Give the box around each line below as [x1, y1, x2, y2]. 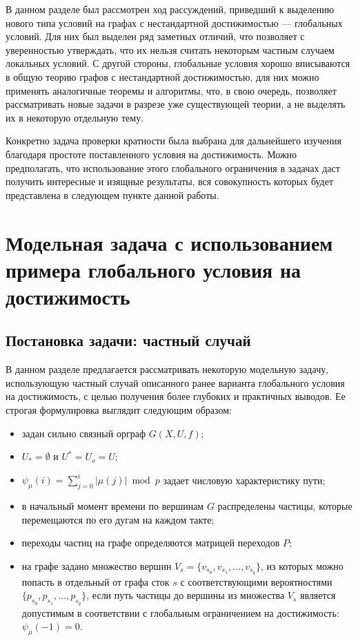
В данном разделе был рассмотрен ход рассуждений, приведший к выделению [6, 2, 335, 16]
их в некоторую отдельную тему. [6, 110, 144, 124]
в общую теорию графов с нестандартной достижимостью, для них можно [6, 69, 319, 84]
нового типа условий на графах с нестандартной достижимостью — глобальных [6, 15, 343, 30]
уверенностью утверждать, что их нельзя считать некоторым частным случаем [6, 42, 335, 57]
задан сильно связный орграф [21, 425, 146, 440]
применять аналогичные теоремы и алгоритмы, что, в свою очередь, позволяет [6, 83, 337, 97]
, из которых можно [261, 558, 344, 573]
